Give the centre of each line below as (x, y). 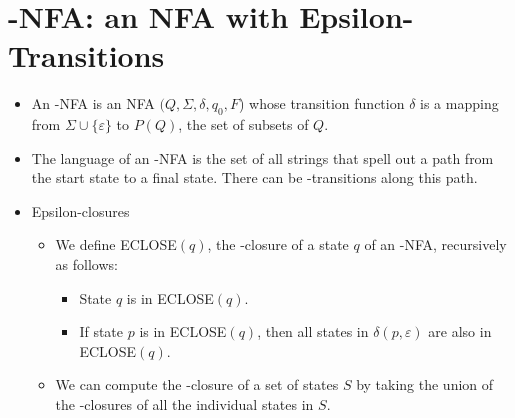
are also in (460, 331)
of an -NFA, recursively (435, 244)
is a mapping (459, 103)
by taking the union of (425, 384)
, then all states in (313, 331)
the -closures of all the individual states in (184, 404)
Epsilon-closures (80, 210)
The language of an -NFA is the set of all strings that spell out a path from (262, 157)
